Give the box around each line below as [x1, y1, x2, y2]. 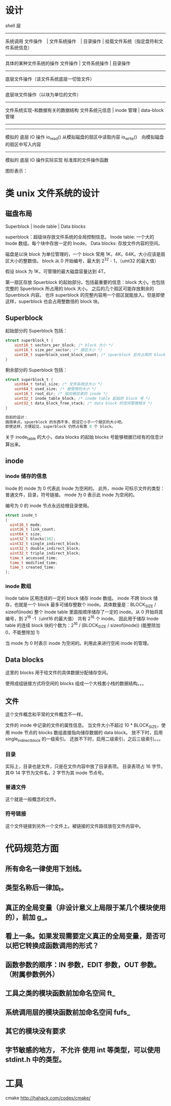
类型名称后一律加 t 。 [5, 883, 68, 894]
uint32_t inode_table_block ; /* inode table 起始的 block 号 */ [14, 396, 151, 401]
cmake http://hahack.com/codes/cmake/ [5, 1095, 91, 1101]
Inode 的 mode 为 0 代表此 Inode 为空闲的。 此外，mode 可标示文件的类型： [5, 485, 165, 491]
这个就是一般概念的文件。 [5, 796, 59, 802]
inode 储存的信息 [5, 473, 47, 480]
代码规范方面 [5, 843, 60, 854]
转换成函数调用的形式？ [25, 942, 99, 950]
